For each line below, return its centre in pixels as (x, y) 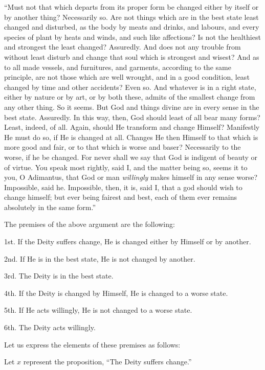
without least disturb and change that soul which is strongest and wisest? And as (132, 56)
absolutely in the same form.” (50, 207)
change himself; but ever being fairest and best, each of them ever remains (121, 197)
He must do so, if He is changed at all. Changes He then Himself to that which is (131, 137)
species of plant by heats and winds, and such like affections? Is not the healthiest (132, 37)
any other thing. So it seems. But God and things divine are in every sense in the (132, 107)
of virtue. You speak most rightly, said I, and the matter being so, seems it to (126, 167)
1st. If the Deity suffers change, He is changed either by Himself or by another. (128, 241)
